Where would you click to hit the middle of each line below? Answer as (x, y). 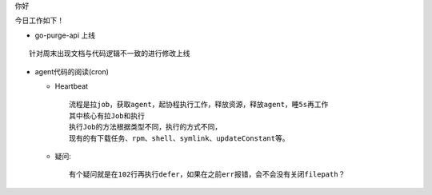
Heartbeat (71, 86)
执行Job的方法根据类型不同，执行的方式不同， (146, 127)
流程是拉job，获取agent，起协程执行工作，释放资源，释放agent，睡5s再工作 (199, 105)
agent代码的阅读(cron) (72, 71)
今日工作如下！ (39, 21)
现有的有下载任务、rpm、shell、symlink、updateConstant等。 (179, 138)
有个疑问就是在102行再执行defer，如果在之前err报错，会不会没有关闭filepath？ (207, 175)
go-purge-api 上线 (65, 35)
